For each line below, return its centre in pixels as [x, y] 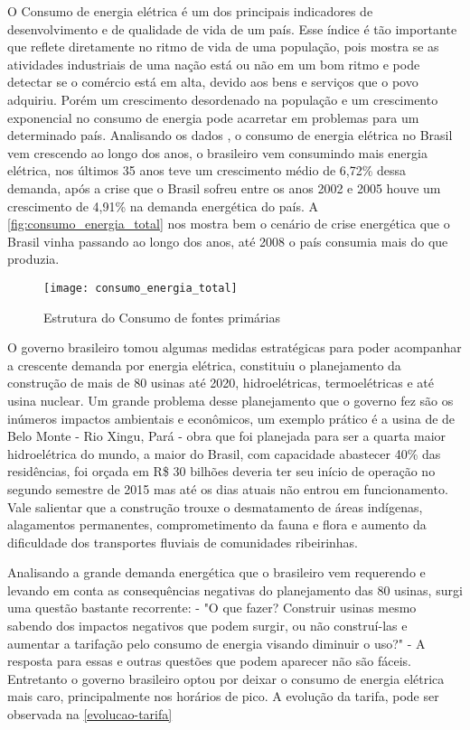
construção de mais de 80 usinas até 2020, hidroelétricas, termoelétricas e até [221, 383]
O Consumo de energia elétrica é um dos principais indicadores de [190, 11]
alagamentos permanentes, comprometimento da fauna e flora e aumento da [217, 524]
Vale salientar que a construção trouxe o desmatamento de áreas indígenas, [215, 506]
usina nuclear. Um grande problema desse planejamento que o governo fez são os [230, 400]
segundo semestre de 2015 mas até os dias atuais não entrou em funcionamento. [228, 488]
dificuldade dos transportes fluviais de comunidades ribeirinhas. [183, 542]
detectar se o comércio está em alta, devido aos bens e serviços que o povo [213, 82]
